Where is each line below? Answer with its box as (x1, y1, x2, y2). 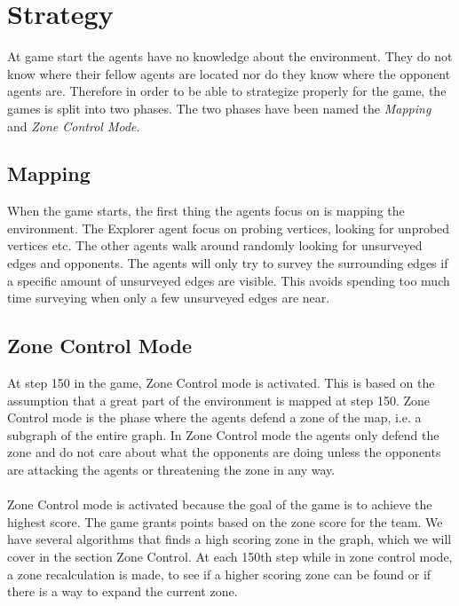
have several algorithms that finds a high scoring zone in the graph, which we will (7, 530, 452, 548)
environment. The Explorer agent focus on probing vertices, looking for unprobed (7, 218, 450, 237)
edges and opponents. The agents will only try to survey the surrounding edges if (7, 254, 448, 272)
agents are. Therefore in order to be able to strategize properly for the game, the (7, 82, 447, 100)
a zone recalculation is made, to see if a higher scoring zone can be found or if (7, 564, 431, 583)
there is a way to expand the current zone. (7, 582, 238, 601)
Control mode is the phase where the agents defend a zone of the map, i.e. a (7, 408, 422, 427)
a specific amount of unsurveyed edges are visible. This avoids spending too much (7, 271, 450, 289)
